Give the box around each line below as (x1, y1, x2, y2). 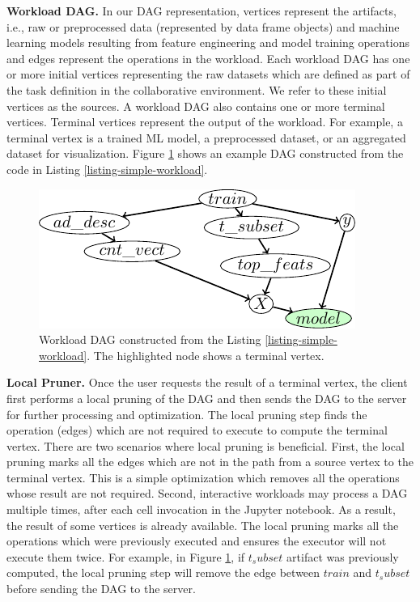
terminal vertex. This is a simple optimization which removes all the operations (6, 468, 400, 485)
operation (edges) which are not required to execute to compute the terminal (6, 422, 388, 439)
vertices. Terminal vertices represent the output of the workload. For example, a (6, 113, 403, 130)
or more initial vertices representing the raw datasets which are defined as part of (6, 66, 410, 83)
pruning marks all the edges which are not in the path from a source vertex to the (6, 453, 414, 470)
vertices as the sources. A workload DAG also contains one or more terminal (6, 97, 385, 114)
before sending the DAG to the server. (6, 580, 196, 597)
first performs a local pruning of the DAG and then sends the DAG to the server (6, 389, 407, 406)
